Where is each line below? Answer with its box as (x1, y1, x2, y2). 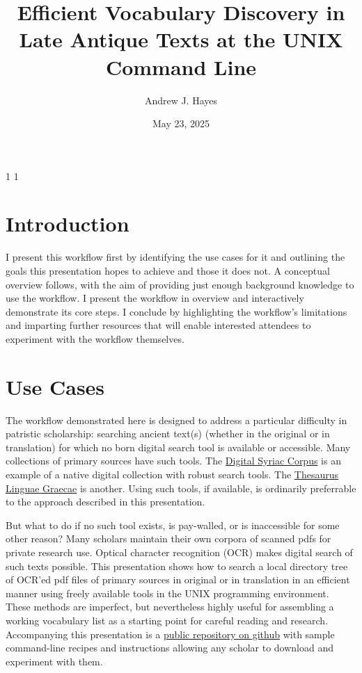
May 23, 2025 (152, 116, 210, 131)
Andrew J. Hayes (144, 92, 218, 107)
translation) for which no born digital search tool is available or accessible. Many (6, 439, 351, 454)
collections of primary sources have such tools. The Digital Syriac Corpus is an (6, 453, 341, 468)
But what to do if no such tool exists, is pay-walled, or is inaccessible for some (6, 517, 340, 532)
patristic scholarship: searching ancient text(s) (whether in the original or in (6, 426, 330, 441)
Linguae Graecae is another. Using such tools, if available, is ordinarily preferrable (6, 480, 356, 495)
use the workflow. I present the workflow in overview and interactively (6, 291, 304, 305)
